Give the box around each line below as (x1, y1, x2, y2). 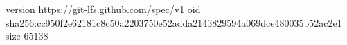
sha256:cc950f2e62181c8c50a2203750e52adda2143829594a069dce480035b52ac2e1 (6, 15, 342, 29)
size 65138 (6, 29, 48, 43)
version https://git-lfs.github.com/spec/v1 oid (6, 2, 201, 16)
